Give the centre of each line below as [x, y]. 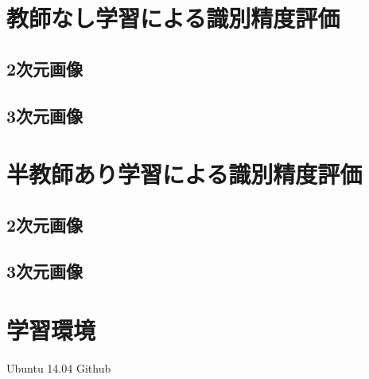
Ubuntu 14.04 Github [59, 368]
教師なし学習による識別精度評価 [173, 18]
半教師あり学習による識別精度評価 [184, 174]
